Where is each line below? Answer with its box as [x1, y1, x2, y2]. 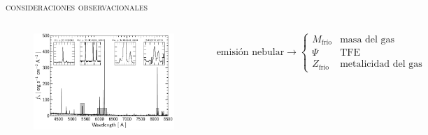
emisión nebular [216, 47, 285, 57]
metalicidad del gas [340, 59, 422, 70]
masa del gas [340, 34, 395, 45]
